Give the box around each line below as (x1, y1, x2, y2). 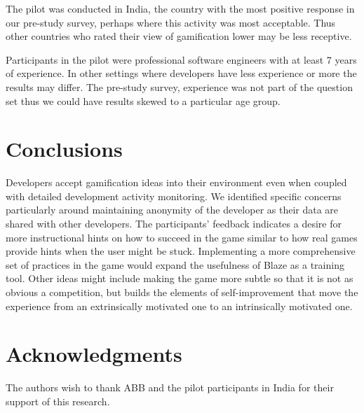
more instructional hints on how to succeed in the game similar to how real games (6, 230, 358, 244)
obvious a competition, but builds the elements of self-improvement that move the (6, 285, 358, 300)
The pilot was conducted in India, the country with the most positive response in (6, 1, 355, 15)
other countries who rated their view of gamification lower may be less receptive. (6, 29, 352, 43)
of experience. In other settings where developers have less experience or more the (6, 66, 357, 80)
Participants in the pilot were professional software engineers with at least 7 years (6, 52, 357, 66)
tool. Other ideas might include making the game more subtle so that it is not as (6, 271, 353, 286)
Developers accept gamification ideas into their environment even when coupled (6, 175, 347, 190)
